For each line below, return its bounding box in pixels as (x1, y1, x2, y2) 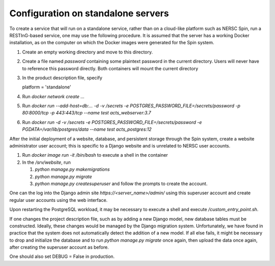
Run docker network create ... (22, 93, 85, 99)
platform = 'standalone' (22, 84, 71, 90)
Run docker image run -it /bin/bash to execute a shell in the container (22, 152, 168, 158)
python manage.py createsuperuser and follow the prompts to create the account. (35, 181, 208, 187)
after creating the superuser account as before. (9, 244, 109, 250)
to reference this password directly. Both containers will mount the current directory (22, 65, 199, 71)
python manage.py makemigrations (35, 166, 110, 172)
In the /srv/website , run (22, 159, 71, 165)
